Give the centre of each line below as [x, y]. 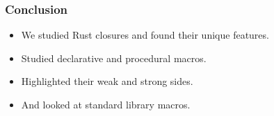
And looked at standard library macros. [106, 104]
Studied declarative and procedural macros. [114, 58]
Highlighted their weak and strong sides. [107, 81]
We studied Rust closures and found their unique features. [145, 35]
